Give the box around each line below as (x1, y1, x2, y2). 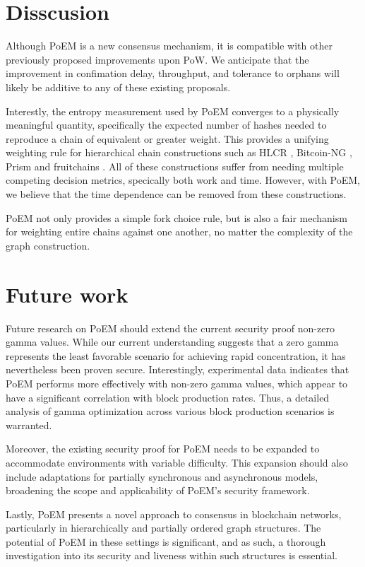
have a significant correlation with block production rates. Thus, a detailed (6, 390, 330, 404)
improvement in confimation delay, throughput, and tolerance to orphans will (6, 66, 340, 81)
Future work (6, 279, 128, 308)
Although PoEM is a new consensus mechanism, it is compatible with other (6, 38, 333, 53)
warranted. (6, 417, 52, 432)
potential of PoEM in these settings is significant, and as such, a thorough (6, 534, 326, 549)
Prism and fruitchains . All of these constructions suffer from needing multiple (6, 158, 344, 173)
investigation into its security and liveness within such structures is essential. (6, 548, 337, 563)
